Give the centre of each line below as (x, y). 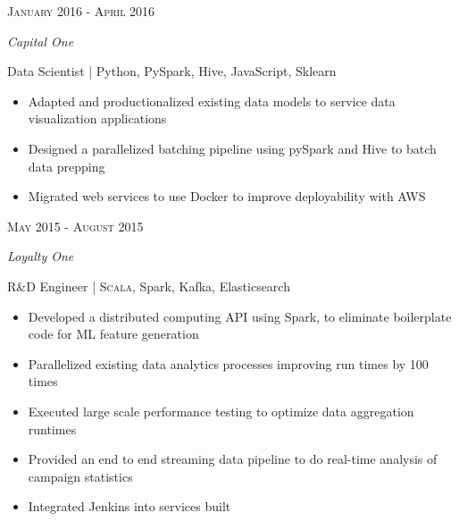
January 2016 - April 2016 (81, 11)
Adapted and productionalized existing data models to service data (212, 101)
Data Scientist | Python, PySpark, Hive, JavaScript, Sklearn (172, 71)
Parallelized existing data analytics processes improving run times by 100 (228, 363)
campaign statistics (80, 476)
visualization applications (97, 118)
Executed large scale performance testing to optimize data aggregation (221, 411)
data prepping (67, 166)
